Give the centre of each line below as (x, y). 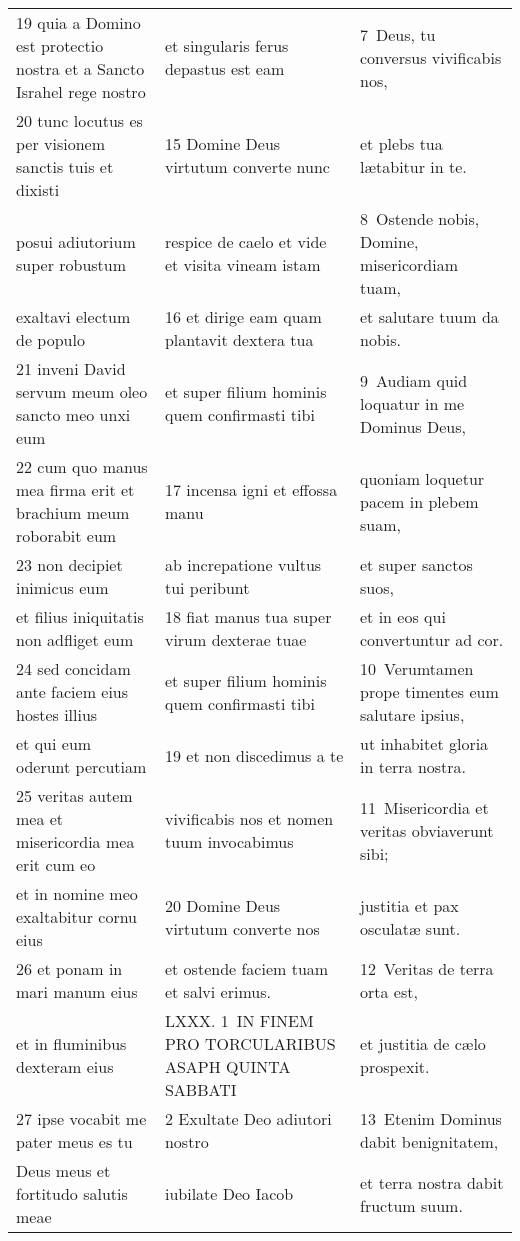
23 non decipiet (69, 564)
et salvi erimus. (217, 991)
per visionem (61, 143)
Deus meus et (63, 1170)
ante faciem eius (72, 691)
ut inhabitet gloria (424, 743)
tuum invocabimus (229, 841)
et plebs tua (401, 143)
